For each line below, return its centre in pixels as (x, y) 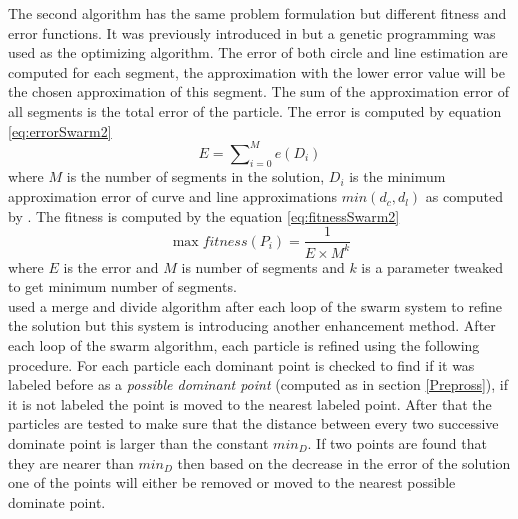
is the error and (111, 266)
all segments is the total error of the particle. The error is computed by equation (255, 110)
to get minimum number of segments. (122, 286)
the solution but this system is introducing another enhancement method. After (252, 325)
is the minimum (397, 176)
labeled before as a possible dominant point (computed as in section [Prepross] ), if (258, 384)
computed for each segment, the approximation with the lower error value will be (256, 71)
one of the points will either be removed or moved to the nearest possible (232, 482)
